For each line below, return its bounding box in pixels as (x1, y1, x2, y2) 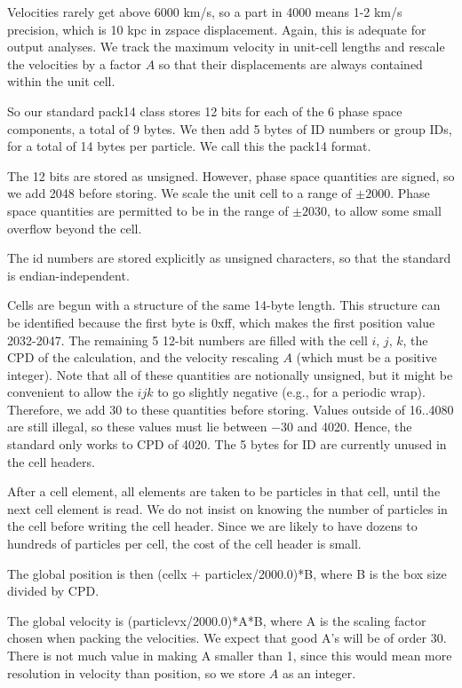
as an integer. (282, 663, 356, 682)
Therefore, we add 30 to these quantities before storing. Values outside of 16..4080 (7, 399, 454, 418)
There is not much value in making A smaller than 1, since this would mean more (7, 646, 452, 664)
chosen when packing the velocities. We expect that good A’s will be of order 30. (7, 629, 447, 647)
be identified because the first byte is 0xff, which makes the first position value (7, 312, 435, 331)
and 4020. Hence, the (297, 417, 412, 436)
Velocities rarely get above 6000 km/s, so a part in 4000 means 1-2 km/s (7, 3, 402, 20)
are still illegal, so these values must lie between (7, 417, 267, 436)
